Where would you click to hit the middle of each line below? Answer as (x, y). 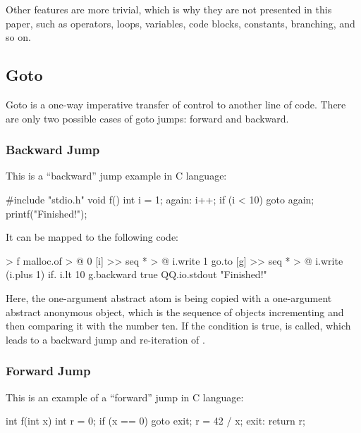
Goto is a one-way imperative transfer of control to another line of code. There (176, 104)
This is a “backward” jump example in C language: (116, 176)
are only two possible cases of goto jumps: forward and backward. (147, 118)
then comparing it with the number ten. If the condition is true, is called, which (178, 326)
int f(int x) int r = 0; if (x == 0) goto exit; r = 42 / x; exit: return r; (155, 421)
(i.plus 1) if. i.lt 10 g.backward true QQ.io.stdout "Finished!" (136, 274)
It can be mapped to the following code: (92, 237)
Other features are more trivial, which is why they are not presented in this (169, 9)
